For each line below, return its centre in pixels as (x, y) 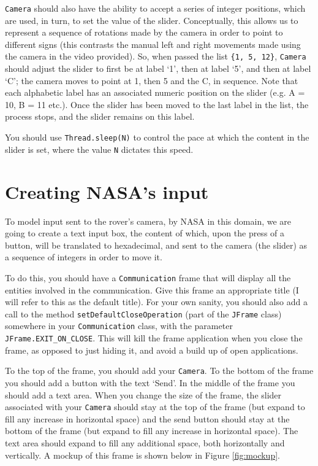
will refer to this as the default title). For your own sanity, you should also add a (156, 302)
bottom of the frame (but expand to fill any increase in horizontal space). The (152, 431)
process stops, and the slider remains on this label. (100, 116)
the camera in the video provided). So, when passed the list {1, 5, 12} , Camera (156, 56)
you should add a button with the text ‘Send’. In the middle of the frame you (150, 382)
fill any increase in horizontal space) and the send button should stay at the (147, 418)
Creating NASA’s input (107, 191)
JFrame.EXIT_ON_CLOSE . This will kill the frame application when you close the (154, 338)
